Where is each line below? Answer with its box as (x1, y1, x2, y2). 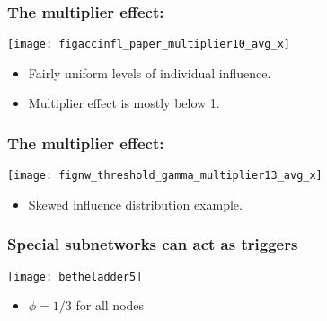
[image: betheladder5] (7, 270, 143, 283)
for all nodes (75, 296, 145, 315)
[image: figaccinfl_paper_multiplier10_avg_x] (7, 38, 290, 51)
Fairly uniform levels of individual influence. (28, 63, 271, 82)
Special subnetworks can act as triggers (7, 233, 298, 255)
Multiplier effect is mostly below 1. (28, 94, 220, 112)
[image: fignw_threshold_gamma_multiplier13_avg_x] (7, 169, 323, 183)
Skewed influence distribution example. (28, 194, 243, 213)
